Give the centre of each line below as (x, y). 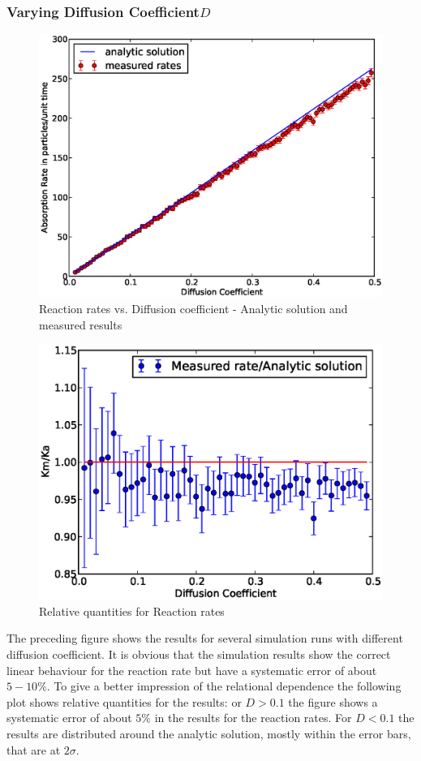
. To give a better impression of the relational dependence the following (224, 686)
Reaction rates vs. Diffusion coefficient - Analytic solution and (193, 309)
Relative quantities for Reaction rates (132, 611)
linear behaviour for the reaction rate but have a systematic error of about (192, 670)
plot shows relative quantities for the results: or (124, 701)
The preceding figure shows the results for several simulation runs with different (205, 638)
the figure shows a (333, 701)
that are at (34, 749)
